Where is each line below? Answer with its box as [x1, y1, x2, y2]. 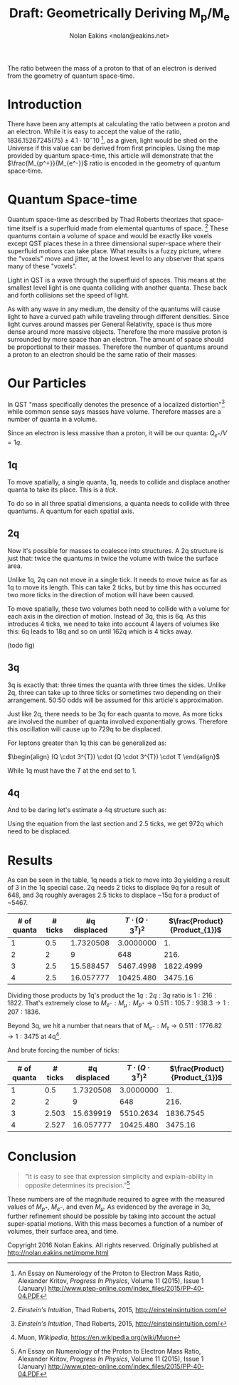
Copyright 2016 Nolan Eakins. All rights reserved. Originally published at [7, 1240, 218, 1249]
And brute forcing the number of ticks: [7, 1045, 119, 1054]
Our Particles [7, 375, 87, 391]
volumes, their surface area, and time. [7, 1227, 119, 1235]
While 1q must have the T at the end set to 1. [7, 766, 137, 775]
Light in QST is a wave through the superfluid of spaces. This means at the [7, 275, 226, 284]
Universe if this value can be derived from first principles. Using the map [7, 144, 221, 153]
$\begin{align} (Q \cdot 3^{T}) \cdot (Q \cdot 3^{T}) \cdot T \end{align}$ [7, 752, 221, 761]
